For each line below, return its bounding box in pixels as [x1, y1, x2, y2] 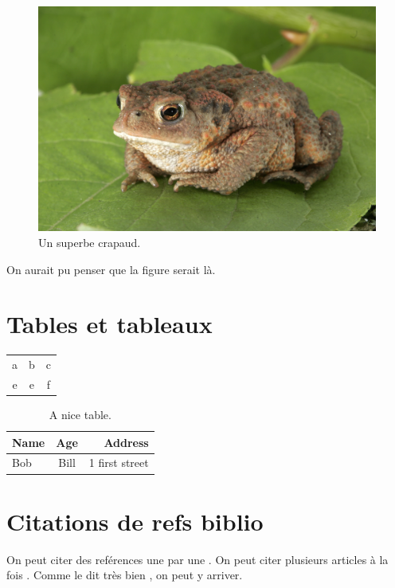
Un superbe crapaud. [38, 233, 141, 250]
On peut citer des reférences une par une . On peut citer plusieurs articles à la [6, 551, 389, 567]
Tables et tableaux [6, 308, 213, 340]
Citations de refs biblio [6, 504, 264, 537]
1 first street [88, 454, 149, 471]
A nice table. [49, 406, 111, 422]
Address [104, 433, 149, 450]
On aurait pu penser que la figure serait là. [6, 261, 216, 277]
